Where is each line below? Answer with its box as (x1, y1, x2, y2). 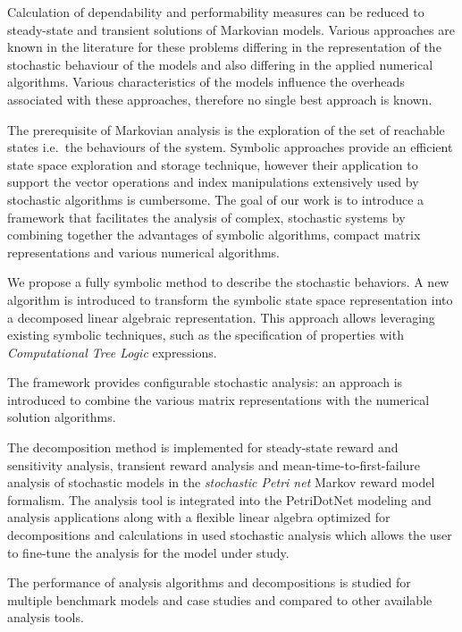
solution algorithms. (7, 408, 116, 426)
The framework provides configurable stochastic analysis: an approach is (7, 373, 403, 392)
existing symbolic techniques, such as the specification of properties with (7, 325, 404, 344)
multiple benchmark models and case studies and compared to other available (7, 590, 433, 609)
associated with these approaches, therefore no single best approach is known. (7, 89, 433, 108)
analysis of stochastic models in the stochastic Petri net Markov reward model (7, 473, 435, 492)
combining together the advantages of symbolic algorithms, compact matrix (7, 225, 421, 244)
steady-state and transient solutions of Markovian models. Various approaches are (7, 20, 455, 38)
